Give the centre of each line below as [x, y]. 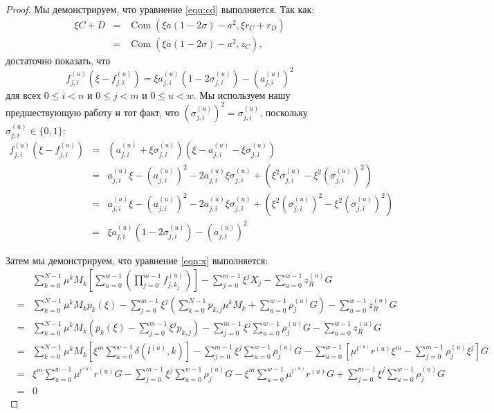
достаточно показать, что [58, 60]
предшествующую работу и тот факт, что [92, 112]
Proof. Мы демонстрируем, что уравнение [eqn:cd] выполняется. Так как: [160, 9]
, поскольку [284, 112]
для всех [24, 94]
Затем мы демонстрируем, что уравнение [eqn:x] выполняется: [137, 260]
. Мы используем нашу [242, 94]
